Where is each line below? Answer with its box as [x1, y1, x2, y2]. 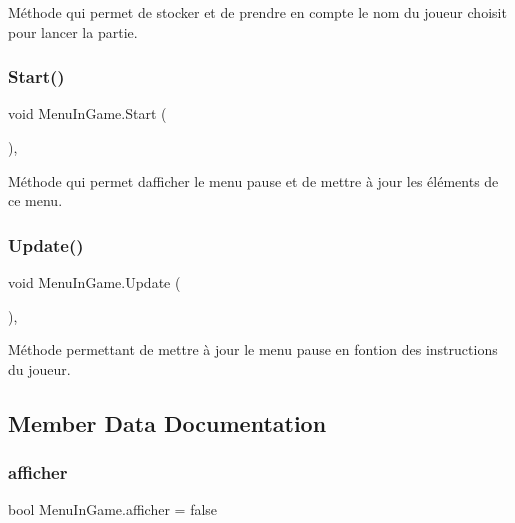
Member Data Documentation [8, 407, 327, 438]
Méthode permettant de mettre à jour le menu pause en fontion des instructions [8, 339, 498, 360]
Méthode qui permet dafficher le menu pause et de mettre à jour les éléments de [8, 170, 499, 191]
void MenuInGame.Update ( [8, 272, 181, 292]
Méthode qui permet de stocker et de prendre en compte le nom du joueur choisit [8, 2, 507, 22]
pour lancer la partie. [8, 21, 138, 42]
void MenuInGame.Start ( [8, 103, 167, 124]
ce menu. [8, 190, 63, 211]
